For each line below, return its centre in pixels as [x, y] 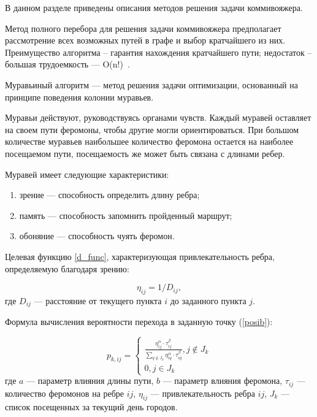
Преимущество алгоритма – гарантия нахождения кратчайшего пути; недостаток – [158, 52]
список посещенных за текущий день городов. [91, 407]
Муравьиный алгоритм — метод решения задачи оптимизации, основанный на [151, 84]
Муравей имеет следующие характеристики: [87, 174]
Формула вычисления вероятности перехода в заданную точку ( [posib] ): [139, 322]
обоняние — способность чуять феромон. [97, 236]
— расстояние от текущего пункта [98, 300]
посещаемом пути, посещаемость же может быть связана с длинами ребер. [145, 153]
